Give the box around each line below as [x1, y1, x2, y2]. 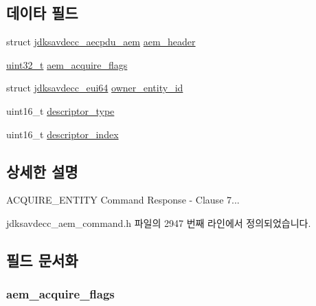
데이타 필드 [6, 2, 78, 23]
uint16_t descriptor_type [6, 103, 115, 118]
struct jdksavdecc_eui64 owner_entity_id [6, 80, 183, 95]
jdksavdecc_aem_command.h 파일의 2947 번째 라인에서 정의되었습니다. [6, 215, 311, 230]
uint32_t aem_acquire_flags [6, 57, 128, 72]
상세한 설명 [6, 160, 78, 182]
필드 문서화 [6, 249, 78, 270]
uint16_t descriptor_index [6, 127, 119, 141]
